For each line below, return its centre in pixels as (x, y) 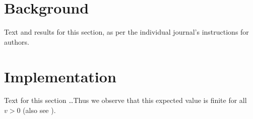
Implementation (60, 76)
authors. (17, 41)
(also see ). (39, 110)
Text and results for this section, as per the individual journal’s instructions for (126, 32)
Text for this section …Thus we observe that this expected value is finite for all (125, 100)
